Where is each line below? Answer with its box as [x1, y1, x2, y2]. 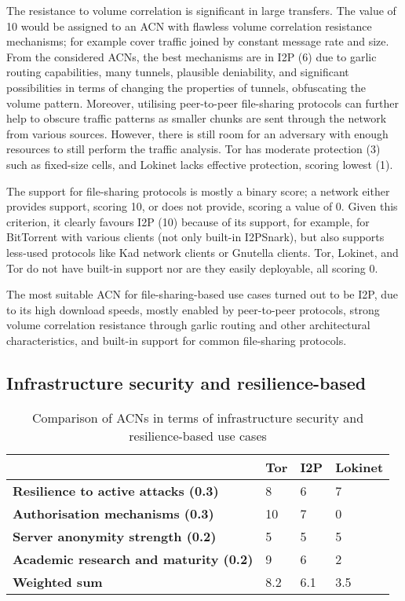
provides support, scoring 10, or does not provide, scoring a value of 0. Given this [6, 198, 398, 214]
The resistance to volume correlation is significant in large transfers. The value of [6, 2, 396, 18]
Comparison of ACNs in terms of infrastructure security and [31, 408, 364, 427]
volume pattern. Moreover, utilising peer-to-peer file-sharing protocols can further [6, 94, 399, 111]
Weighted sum [13, 572, 103, 591]
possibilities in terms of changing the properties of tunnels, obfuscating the [6, 79, 367, 95]
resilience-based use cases [129, 426, 267, 445]
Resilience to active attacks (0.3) [13, 481, 219, 500]
